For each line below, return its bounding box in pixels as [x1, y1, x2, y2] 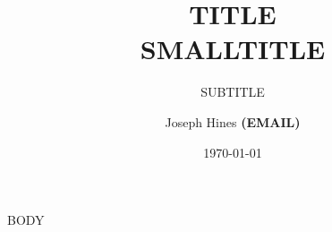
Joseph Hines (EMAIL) [165, 112, 301, 131]
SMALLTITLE [140, 30, 326, 67]
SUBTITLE [200, 82, 265, 101]
